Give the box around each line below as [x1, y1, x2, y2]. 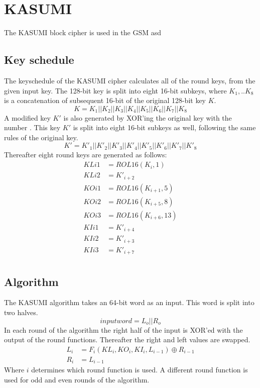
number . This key [4, 122, 61, 133]
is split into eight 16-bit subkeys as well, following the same [73, 122, 256, 133]
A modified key [4, 112, 51, 123]
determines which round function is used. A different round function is [31, 364, 248, 375]
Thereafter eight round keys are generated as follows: [4, 149, 167, 160]
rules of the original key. [4, 132, 78, 142]
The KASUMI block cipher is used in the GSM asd [4, 27, 162, 38]
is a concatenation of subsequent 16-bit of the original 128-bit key [4, 95, 206, 106]
